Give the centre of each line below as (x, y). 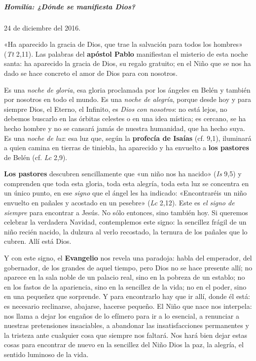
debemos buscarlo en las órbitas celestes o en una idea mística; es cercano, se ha (125, 118)
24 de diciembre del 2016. (42, 27)
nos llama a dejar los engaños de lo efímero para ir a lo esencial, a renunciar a (122, 315)
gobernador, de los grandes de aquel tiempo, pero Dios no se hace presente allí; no (128, 267)
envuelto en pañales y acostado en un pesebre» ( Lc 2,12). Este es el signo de (119, 203)
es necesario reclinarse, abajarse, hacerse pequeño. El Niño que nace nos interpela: (128, 306)
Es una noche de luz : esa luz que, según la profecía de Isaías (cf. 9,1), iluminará (128, 138)
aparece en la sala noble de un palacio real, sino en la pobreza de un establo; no (125, 277)
